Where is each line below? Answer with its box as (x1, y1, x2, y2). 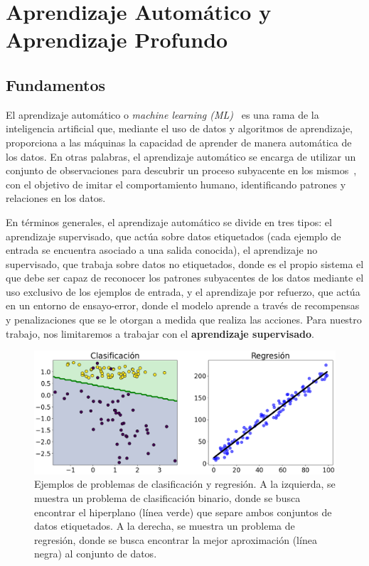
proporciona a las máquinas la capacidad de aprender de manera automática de (6, 134, 352, 149)
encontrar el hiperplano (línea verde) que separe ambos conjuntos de (34, 504, 332, 519)
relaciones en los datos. (6, 191, 106, 205)
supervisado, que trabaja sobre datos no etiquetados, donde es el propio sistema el (6, 256, 364, 271)
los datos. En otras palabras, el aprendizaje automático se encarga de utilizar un (6, 149, 356, 164)
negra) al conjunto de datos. (34, 546, 157, 561)
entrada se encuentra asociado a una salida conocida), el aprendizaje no (6, 242, 318, 257)
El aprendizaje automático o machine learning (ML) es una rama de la (6, 107, 319, 122)
